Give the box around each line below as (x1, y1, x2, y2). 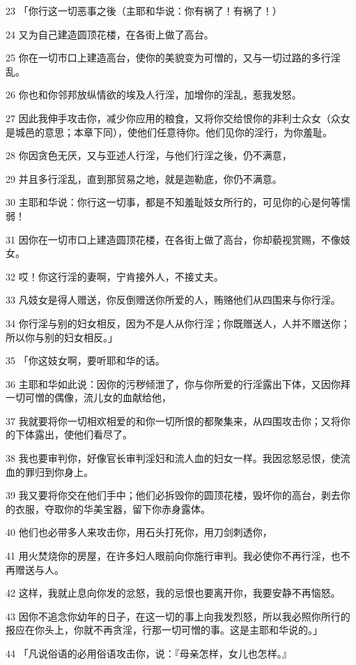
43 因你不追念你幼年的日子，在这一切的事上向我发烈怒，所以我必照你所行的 (6, 608, 350, 623)
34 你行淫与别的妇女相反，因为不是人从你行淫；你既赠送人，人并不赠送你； (6, 315, 350, 330)
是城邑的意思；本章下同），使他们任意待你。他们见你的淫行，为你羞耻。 (6, 124, 332, 139)
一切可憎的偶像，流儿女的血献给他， (6, 390, 171, 405)
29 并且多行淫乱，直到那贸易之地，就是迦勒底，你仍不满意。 (6, 171, 282, 186)
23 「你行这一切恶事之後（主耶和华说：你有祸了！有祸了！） (6, 3, 282, 17)
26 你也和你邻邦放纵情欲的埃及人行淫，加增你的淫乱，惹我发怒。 (6, 87, 302, 102)
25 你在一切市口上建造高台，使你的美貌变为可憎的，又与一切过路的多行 (6, 50, 331, 65)
